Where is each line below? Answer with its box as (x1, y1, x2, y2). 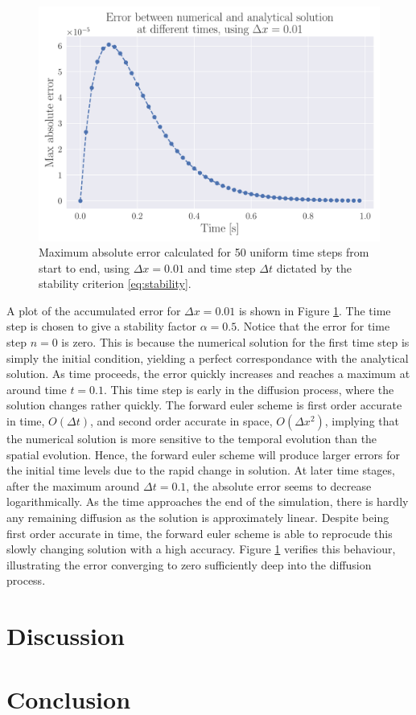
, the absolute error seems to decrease (186, 477, 372, 494)
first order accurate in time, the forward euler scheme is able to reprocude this (6, 524, 393, 541)
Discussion (6, 619, 125, 652)
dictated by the (276, 259, 352, 276)
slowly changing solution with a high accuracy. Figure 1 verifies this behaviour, (6, 540, 396, 557)
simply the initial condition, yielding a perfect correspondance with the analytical (6, 349, 409, 366)
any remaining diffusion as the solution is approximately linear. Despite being (6, 509, 389, 525)
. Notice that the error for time (237, 318, 390, 335)
